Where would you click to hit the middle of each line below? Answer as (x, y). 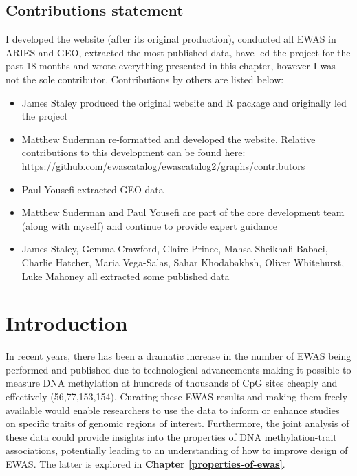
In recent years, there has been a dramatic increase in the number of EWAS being (178, 356)
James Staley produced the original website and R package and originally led (184, 102)
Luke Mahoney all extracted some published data (126, 275)
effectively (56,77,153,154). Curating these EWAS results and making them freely (177, 397)
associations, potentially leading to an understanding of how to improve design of (177, 450)
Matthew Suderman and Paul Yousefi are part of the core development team (183, 212)
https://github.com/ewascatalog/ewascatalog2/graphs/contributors (163, 165)
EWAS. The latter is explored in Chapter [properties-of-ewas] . (145, 463)
